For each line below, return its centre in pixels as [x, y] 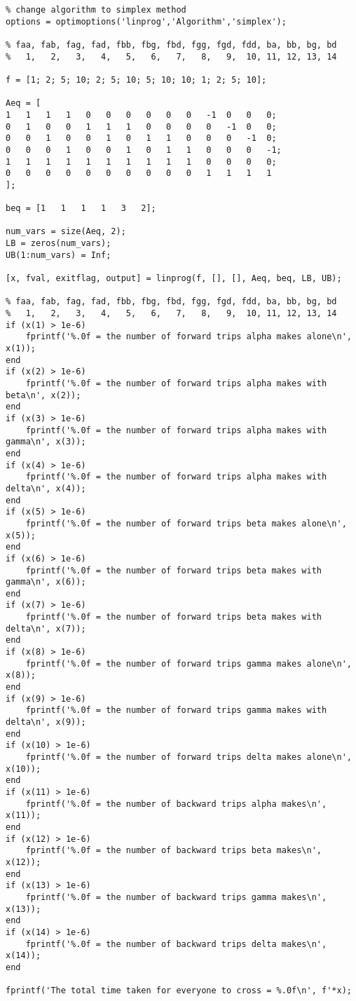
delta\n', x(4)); [46, 488]
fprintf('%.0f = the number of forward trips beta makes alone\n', [186, 523]
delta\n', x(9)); [46, 722]
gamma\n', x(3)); [46, 442]
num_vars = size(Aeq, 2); [66, 232]
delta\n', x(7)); [46, 628]
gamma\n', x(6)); [46, 582]
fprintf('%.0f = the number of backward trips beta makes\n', [174, 851]
